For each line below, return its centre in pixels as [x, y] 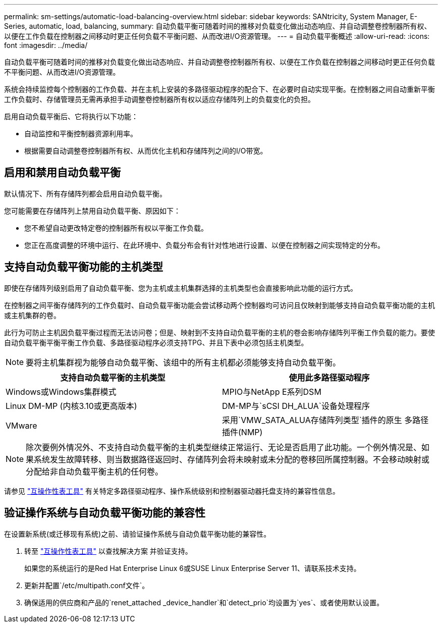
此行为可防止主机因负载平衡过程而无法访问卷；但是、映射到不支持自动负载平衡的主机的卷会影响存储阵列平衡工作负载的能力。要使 [219, 332]
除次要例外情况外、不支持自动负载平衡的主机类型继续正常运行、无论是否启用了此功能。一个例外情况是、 [224, 447]
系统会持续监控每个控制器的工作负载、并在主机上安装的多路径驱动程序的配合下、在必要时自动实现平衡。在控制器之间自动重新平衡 [219, 89]
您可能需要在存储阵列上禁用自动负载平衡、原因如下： [92, 211]
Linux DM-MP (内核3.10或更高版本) [71, 406]
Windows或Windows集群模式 [61, 391]
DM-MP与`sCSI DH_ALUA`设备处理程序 [296, 406]
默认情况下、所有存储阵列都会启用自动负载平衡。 [85, 193]
